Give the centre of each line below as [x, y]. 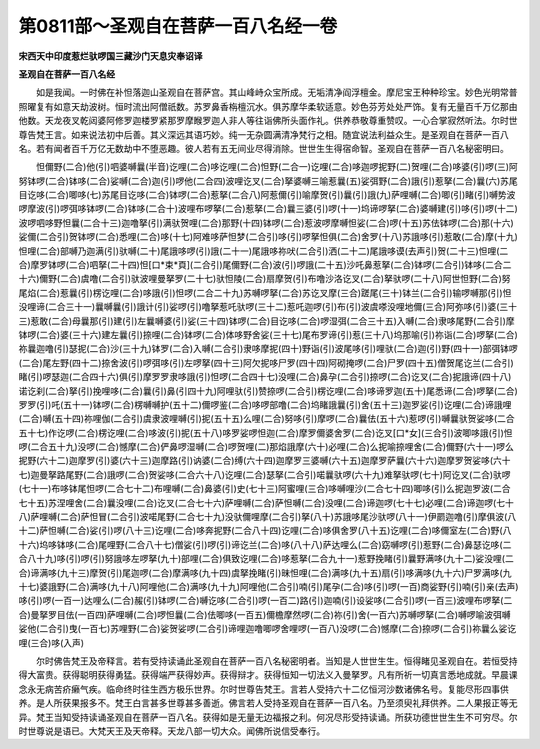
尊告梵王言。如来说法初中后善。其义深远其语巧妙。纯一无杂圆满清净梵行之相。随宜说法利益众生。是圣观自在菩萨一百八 [263, 134]
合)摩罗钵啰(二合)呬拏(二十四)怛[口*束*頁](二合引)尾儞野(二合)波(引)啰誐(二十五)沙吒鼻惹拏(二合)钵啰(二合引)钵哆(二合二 [265, 265]
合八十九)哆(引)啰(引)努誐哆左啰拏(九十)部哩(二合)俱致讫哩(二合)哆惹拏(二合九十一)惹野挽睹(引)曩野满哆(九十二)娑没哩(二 [266, 559]
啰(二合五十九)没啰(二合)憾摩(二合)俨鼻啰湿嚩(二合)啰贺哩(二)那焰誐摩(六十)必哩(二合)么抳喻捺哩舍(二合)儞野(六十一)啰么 [266, 447]
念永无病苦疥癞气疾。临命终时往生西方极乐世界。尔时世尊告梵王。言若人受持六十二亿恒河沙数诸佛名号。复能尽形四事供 [263, 689]
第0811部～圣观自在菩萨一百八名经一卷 [178, 26]
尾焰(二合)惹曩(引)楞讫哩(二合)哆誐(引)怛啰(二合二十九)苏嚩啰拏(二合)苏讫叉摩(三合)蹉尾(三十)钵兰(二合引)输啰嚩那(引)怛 [265, 292]
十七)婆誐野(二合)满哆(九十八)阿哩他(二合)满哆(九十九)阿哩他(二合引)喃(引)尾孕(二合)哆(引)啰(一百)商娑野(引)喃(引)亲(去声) [268, 586]
